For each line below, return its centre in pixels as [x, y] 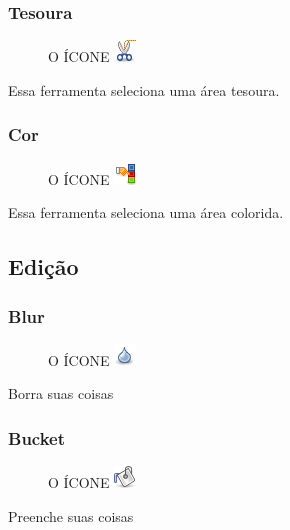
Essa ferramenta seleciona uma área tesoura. [144, 89]
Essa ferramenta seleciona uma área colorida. [146, 212]
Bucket [37, 437]
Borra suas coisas [61, 393]
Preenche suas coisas [71, 515]
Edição [43, 266]
